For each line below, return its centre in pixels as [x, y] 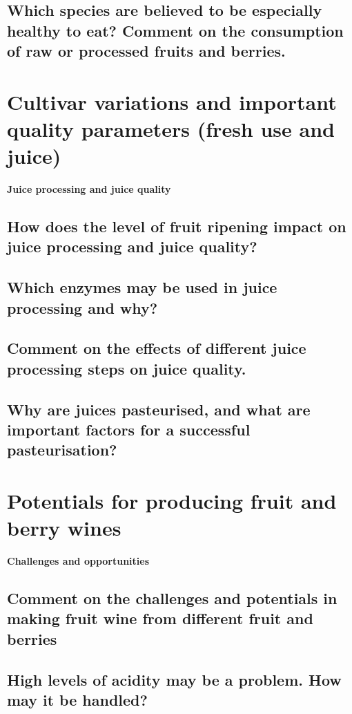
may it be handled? [77, 699]
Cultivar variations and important [172, 101]
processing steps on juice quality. [127, 368]
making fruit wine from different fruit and [160, 618]
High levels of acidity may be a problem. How [174, 679]
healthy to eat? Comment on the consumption [175, 30]
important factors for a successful [129, 429]
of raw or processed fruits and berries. [146, 51]
